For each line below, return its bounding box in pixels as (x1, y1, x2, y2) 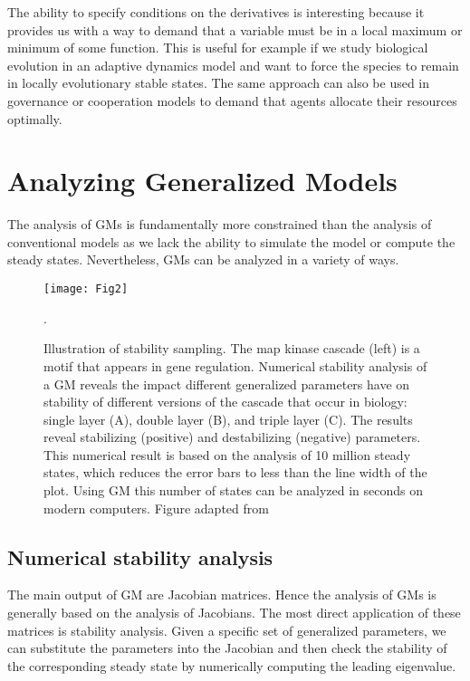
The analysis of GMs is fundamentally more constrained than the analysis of (7, 215, 432, 234)
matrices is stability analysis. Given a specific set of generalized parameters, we (7, 620, 446, 639)
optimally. (7, 109, 62, 128)
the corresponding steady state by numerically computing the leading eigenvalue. (7, 656, 456, 675)
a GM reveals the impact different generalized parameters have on (43, 374, 410, 393)
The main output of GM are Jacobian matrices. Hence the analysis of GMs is (7, 585, 436, 604)
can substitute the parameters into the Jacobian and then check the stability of (7, 638, 447, 657)
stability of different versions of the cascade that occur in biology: (43, 392, 408, 411)
